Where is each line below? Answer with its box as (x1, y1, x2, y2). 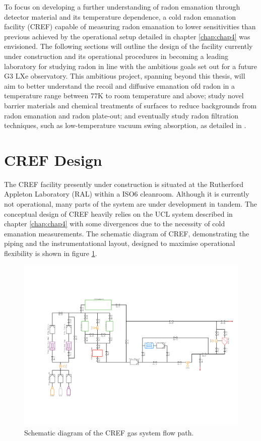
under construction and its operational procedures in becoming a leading (4, 50, 228, 61)
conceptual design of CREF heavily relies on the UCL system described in (4, 208, 233, 219)
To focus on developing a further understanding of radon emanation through (4, 2, 240, 12)
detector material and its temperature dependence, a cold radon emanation (4, 11, 236, 22)
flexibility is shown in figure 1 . (4, 248, 97, 258)
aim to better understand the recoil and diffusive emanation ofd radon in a (4, 80, 235, 91)
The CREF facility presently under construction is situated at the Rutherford (4, 178, 243, 189)
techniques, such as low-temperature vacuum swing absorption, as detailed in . (4, 120, 246, 131)
